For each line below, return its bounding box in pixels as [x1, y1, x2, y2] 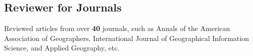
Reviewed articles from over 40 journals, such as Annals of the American [4, 23, 230, 33]
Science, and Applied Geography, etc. [4, 42, 120, 53]
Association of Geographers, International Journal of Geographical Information [4, 32, 249, 43]
